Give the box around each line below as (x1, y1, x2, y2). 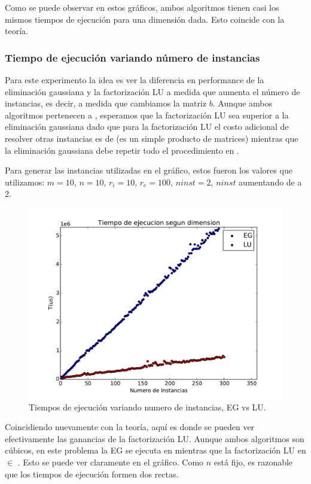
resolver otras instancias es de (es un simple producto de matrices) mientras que (5, 132, 298, 144)
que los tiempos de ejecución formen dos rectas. (5, 467, 179, 480)
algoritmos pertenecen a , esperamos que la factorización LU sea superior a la (5, 108, 289, 121)
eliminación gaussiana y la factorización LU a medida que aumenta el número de (5, 85, 300, 98)
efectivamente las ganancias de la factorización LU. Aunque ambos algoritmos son (5, 432, 304, 445)
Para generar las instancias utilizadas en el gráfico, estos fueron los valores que (5, 164, 292, 176)
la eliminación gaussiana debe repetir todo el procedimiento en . (5, 144, 239, 156)
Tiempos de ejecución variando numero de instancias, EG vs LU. (29, 400, 266, 413)
